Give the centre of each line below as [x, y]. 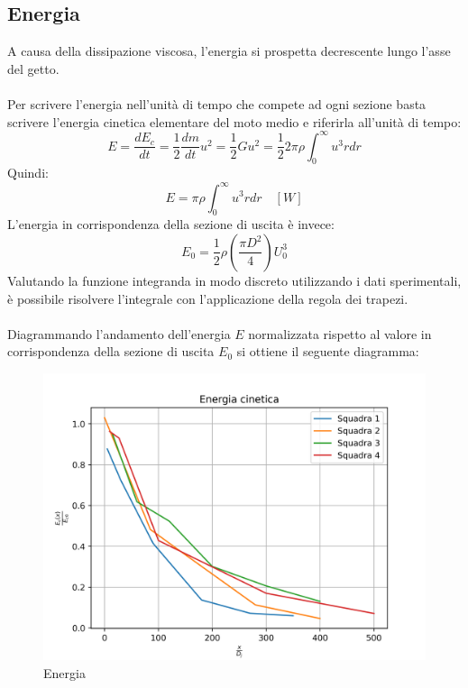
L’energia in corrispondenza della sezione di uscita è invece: [171, 224]
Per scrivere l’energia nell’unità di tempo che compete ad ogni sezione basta [217, 103]
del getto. [33, 68]
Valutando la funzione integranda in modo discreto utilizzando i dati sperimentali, [234, 280]
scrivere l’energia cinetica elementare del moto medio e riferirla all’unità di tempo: [234, 121]
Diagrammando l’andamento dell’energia [119, 333]
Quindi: [28, 173]
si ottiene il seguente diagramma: [328, 351]
